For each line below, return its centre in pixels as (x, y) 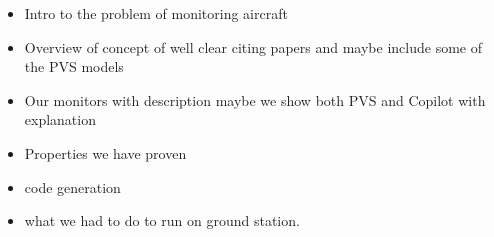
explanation (60, 119)
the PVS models (74, 66)
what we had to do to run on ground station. (162, 220)
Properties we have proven (105, 152)
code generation (72, 186)
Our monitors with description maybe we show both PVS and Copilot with (255, 99)
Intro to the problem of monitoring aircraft (156, 13)
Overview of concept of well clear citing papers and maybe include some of (253, 46)
